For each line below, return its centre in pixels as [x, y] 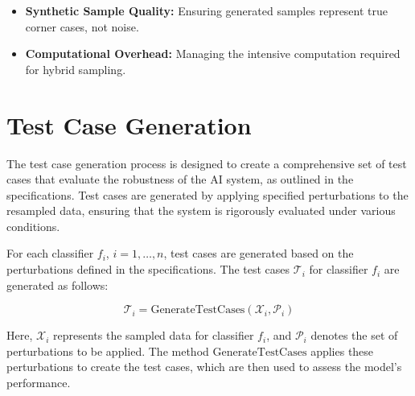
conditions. [33, 226]
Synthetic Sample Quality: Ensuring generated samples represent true [207, 10]
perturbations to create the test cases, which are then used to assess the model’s [204, 367]
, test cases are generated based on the [259, 253]
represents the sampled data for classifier [154, 335]
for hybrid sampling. [76, 69]
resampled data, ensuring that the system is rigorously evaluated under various [201, 210]
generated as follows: [58, 285]
